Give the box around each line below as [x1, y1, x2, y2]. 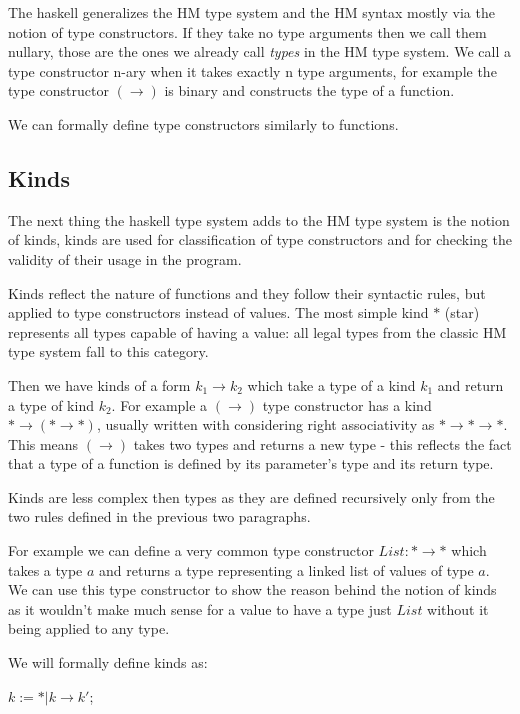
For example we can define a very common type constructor [8, 540, 374, 561]
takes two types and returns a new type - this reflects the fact [133, 433, 512, 454]
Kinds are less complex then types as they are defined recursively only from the [8, 486, 495, 507]
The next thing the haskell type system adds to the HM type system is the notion [8, 209, 510, 230]
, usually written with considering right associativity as [96, 414, 435, 435]
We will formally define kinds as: [8, 652, 208, 673]
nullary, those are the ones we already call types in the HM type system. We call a [8, 41, 511, 62]
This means [8, 433, 79, 454]
